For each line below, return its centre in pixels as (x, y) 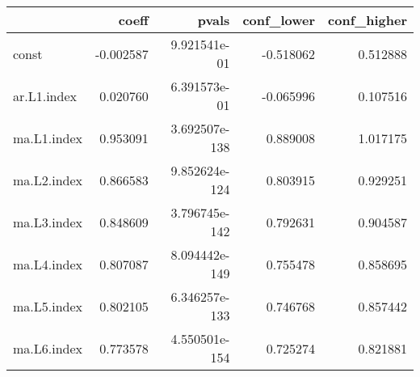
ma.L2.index (48, 180)
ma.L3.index (48, 222)
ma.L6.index (48, 348)
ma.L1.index (48, 138)
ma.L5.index (48, 306)
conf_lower (279, 20)
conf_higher (367, 20)
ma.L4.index (48, 264)
